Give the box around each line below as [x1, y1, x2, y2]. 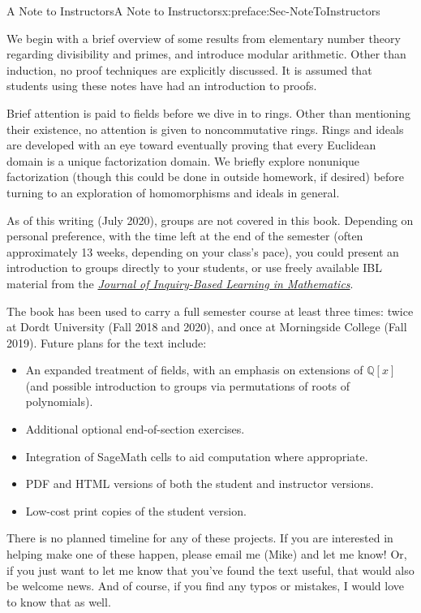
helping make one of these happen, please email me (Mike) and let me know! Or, [6, 546, 407, 563]
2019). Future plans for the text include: [6, 334, 207, 351]
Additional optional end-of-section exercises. [25, 421, 245, 438]
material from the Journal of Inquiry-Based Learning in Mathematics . [6, 274, 354, 291]
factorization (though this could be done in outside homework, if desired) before [6, 168, 405, 185]
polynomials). [25, 393, 93, 410]
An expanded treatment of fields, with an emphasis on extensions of [25, 361, 363, 378]
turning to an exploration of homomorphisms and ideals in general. [6, 183, 340, 201]
